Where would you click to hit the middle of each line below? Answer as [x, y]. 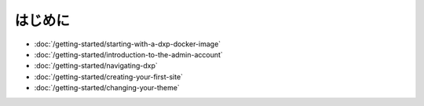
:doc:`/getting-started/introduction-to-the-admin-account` [128, 54]
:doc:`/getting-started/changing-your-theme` [107, 88]
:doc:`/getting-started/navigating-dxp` [96, 66]
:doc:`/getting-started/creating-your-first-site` [109, 77]
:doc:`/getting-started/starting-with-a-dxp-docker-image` [128, 44]
